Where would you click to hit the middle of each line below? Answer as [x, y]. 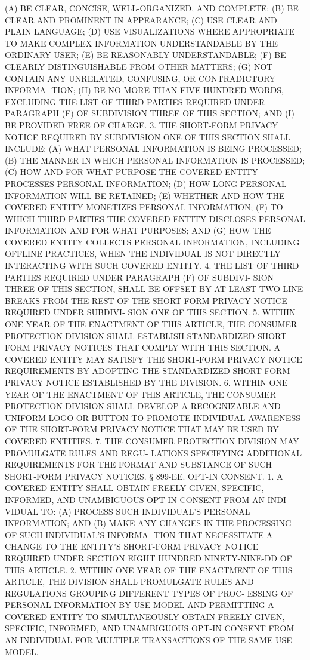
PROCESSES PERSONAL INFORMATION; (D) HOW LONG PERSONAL [146, 183]
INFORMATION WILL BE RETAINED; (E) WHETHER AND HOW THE [145, 195]
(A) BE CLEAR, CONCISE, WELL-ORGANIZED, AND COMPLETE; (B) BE [152, 8]
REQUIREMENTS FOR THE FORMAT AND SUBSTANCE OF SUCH [139, 464]
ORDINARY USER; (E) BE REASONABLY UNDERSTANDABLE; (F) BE [145, 55]
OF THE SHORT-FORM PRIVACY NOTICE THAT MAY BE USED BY [142, 429]
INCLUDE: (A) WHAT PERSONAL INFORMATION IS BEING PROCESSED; [153, 148]
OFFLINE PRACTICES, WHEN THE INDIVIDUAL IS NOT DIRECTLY [143, 254]
